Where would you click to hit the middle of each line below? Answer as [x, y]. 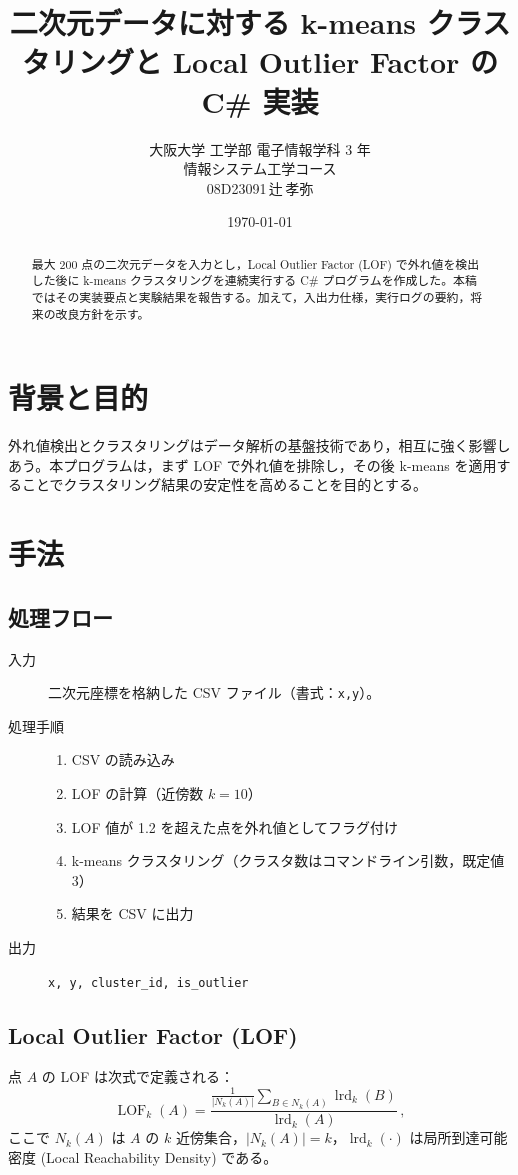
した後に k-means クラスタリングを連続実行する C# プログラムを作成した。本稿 [254, 280]
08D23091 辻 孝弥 [260, 187]
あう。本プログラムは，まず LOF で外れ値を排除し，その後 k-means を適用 [252, 464]
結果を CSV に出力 [132, 913]
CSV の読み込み [123, 759]
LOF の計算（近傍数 [137, 793]
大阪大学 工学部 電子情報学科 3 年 [260, 148]
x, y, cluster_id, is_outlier [148, 982]
